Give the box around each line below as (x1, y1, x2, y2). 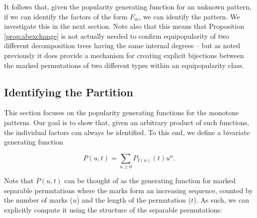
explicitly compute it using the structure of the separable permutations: (4, 204, 222, 215)
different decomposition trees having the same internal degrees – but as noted (4, 40, 240, 51)
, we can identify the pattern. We (139, 11, 240, 21)
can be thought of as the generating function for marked (64, 175, 236, 186)
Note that (4, 175, 34, 186)
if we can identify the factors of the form (4, 11, 128, 21)
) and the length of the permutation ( (77, 195, 191, 205)
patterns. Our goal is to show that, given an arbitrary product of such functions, (4, 117, 250, 127)
